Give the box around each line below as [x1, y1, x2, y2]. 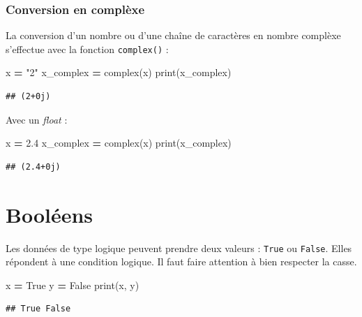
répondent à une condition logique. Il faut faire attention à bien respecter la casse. [6, 254, 357, 269]
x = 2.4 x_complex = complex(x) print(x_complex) [6, 135, 232, 150]
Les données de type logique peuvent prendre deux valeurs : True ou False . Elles [6, 240, 352, 255]
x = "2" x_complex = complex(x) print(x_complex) [6, 65, 232, 80]
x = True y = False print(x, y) [6, 277, 139, 292]
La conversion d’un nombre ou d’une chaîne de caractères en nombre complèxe [6, 28, 341, 43]
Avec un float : [6, 112, 68, 126]
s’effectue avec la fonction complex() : [6, 41, 169, 56]
